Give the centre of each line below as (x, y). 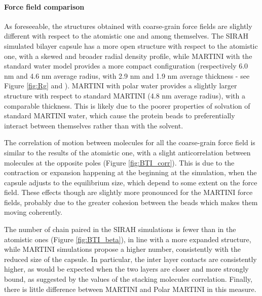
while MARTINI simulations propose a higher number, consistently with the (122, 249)
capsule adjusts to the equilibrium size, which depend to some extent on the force (131, 182)
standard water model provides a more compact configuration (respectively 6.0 (126, 66)
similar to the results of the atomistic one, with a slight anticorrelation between (127, 152)
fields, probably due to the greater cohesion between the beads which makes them (131, 202)
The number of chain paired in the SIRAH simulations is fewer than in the (120, 229)
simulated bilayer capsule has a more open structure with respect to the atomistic (131, 45)
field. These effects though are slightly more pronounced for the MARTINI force (128, 192)
